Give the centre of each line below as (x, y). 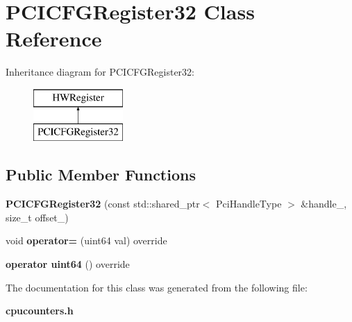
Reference (54, 39)
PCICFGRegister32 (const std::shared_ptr (103, 204)
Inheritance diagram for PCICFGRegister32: (100, 72)
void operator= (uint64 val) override (86, 240)
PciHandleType (249, 204)
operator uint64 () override (68, 264)
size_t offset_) (37, 217)
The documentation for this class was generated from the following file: (157, 287)
